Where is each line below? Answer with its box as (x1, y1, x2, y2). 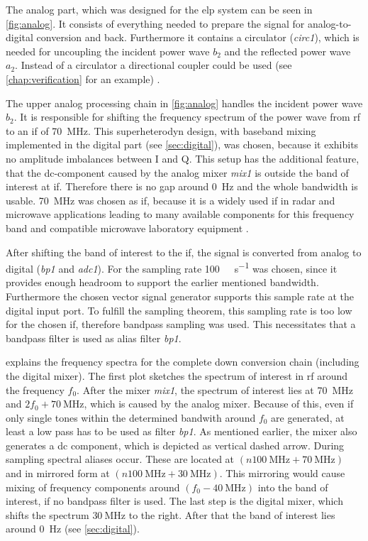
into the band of (257, 479, 328, 494)
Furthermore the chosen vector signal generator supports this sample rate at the (6, 288, 354, 303)
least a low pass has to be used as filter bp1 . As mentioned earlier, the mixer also (6, 424, 357, 439)
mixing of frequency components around (6, 479, 180, 494)
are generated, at (271, 410, 345, 425)
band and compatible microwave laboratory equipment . (6, 220, 249, 235)
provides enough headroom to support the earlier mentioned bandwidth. (6, 275, 319, 290)
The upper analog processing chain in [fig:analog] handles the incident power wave (6, 95, 363, 110)
